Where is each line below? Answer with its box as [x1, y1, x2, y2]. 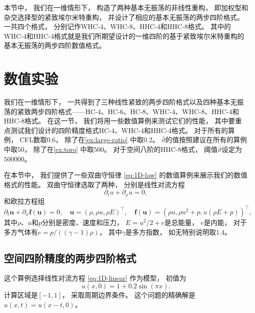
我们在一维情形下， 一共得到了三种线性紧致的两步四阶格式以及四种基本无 [4, 97, 237, 107]
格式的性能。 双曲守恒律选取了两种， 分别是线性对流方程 [4, 179, 185, 189]
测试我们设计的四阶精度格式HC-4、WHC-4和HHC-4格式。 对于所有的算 [10, 125, 235, 135]
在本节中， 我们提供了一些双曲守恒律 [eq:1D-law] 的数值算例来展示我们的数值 [4, 170, 248, 180]
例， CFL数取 [4, 134, 47, 145]
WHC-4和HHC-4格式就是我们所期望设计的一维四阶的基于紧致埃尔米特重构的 [4, 30, 244, 41]
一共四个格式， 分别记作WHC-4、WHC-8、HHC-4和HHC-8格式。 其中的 [4, 21, 231, 31]
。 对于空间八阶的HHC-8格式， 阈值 [104, 144, 218, 154]
